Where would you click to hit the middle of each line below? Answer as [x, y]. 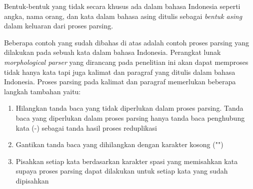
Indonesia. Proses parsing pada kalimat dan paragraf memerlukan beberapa [120, 82]
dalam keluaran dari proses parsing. [59, 26]
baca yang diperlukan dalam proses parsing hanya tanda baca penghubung [130, 117]
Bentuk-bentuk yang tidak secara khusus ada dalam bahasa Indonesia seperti [122, 6]
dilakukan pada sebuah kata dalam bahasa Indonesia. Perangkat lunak [112, 52]
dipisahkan [32, 180]
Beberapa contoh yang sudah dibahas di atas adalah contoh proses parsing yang [127, 42]
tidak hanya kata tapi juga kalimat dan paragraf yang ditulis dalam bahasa [120, 72]
